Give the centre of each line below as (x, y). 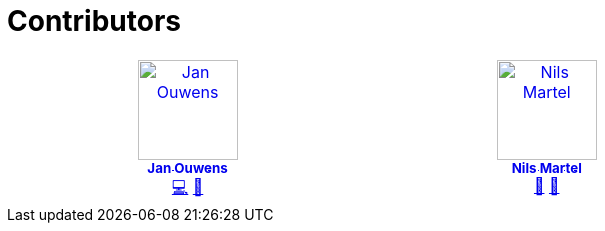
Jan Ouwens (187, 167)
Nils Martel (546, 167)
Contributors (94, 21)
